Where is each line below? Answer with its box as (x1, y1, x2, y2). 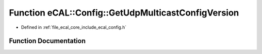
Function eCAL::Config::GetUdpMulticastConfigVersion (9, 7, 239, 18)
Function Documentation (9, 37, 86, 45)
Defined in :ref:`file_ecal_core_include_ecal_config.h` (21, 24, 127, 30)
